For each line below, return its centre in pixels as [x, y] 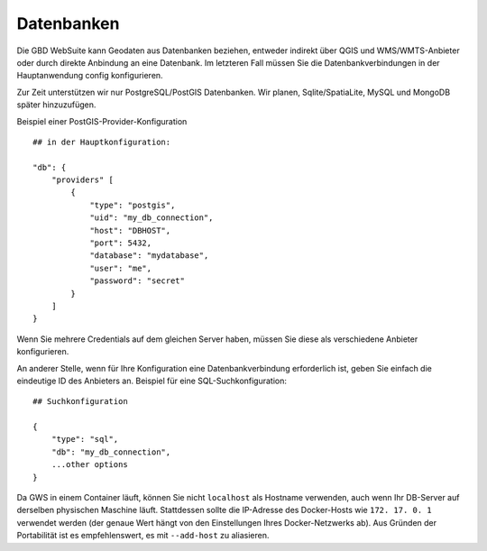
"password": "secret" [137, 281]
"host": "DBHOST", [130, 230]
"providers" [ [83, 180]
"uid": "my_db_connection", [152, 218]
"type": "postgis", [133, 205]
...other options [89, 465]
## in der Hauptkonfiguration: [102, 142]
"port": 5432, [121, 243]
